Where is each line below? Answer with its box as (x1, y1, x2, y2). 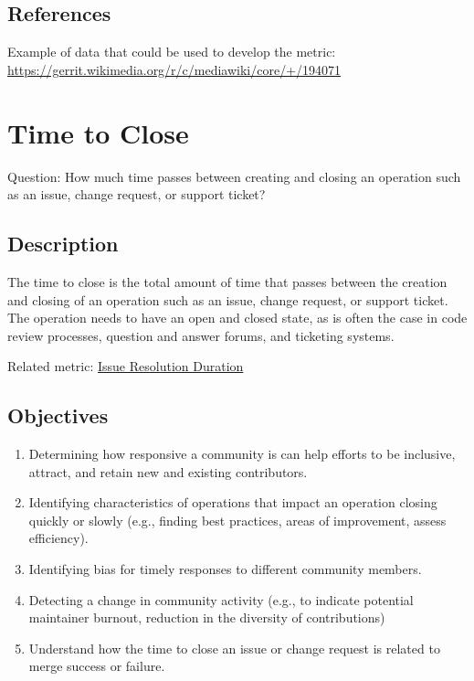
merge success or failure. (28, 656, 165, 676)
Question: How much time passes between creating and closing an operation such (7, 166, 461, 186)
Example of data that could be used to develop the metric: (7, 42, 336, 61)
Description (7, 229, 119, 258)
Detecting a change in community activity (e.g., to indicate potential (28, 590, 414, 609)
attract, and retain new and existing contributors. (28, 462, 308, 481)
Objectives (7, 401, 109, 430)
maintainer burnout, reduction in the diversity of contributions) (28, 608, 385, 627)
